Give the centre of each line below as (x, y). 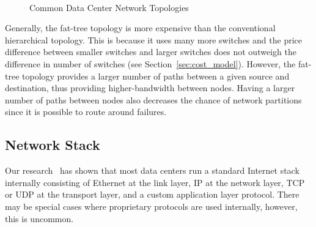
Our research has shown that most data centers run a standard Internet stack (152, 170)
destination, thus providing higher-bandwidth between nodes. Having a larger (150, 88)
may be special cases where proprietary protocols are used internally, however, (151, 206)
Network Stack (53, 145)
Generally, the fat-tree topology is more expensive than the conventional (140, 28)
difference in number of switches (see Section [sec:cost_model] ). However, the (150, 63)
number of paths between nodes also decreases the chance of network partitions (153, 99)
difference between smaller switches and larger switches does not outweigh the (151, 52)
